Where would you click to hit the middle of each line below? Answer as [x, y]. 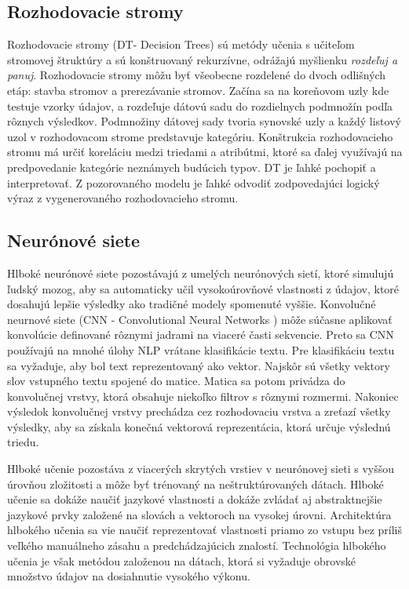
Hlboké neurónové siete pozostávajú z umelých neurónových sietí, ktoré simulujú [201, 273]
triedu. [23, 442]
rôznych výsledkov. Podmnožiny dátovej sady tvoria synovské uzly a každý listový [204, 121]
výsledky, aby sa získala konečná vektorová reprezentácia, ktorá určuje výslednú [199, 426]
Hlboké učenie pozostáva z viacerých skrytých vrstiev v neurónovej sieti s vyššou [201, 469]
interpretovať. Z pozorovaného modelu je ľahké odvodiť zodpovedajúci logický [194, 182]
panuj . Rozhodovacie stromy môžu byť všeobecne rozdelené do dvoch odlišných [197, 75]
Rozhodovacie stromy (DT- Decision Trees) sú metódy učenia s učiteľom [181, 44]
